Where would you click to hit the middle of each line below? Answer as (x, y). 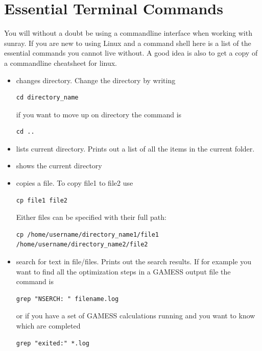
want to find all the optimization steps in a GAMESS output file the (123, 271)
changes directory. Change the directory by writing (96, 80)
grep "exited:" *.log (53, 343)
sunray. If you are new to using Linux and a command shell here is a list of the (128, 43)
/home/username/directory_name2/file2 (82, 245)
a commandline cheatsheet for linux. (61, 62)
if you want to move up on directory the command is (99, 114)
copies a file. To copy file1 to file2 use (75, 183)
